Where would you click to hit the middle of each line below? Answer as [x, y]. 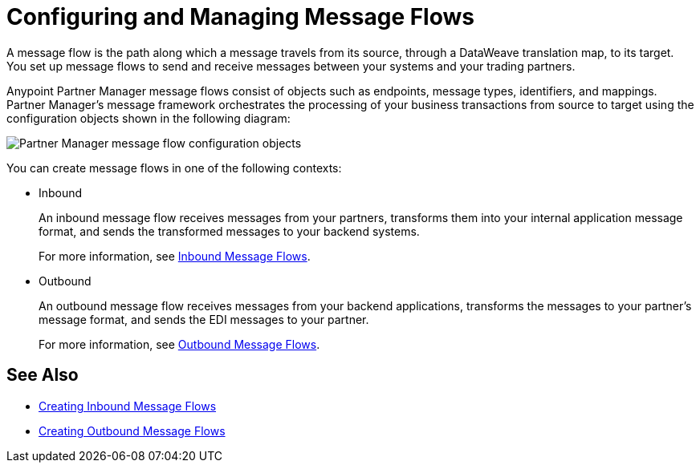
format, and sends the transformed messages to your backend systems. [229, 231]
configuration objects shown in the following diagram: [149, 118]
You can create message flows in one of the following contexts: [174, 168]
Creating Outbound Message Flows [132, 431]
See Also [43, 375]
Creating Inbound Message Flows [128, 406]
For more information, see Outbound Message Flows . [179, 344]
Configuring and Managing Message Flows [240, 17]
